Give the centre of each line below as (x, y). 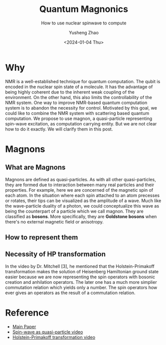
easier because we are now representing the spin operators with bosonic (80, 277)
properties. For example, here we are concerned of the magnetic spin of (79, 190)
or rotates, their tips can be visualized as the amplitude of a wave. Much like (83, 201)
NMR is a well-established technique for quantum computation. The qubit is (83, 81)
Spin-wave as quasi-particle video (48, 332)
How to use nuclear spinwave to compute (84, 23)
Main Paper (24, 327)
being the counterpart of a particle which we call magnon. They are (74, 211)
